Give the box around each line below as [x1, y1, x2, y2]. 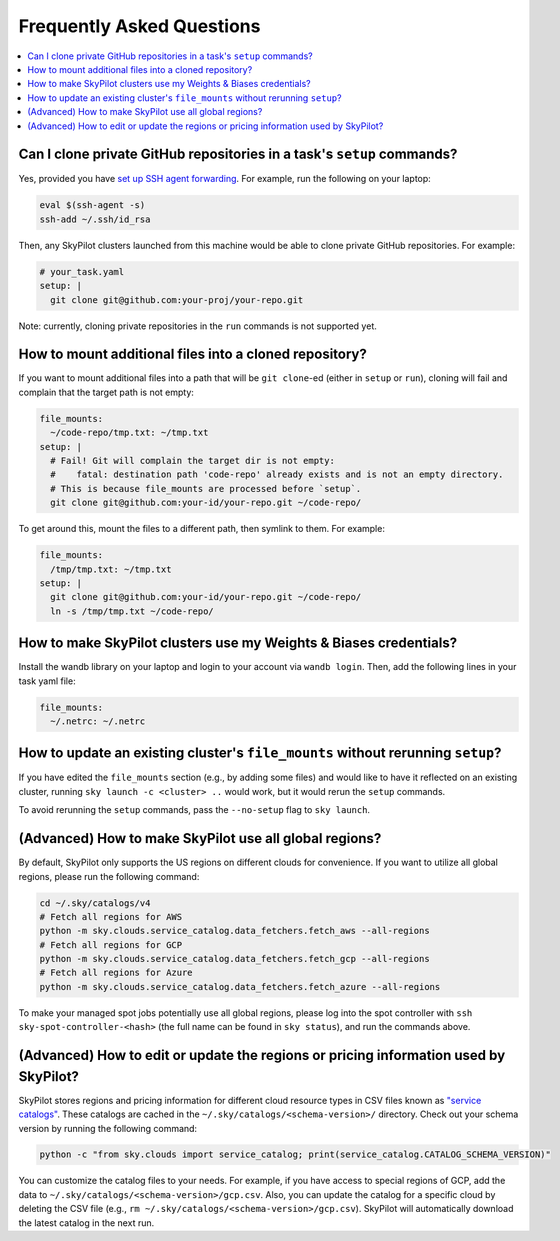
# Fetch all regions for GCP [39, 939, 183, 950]
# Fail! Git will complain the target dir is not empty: [50, 455, 335, 466]
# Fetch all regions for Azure [39, 967, 194, 979]
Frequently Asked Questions [18, 15, 261, 37]
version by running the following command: [18, 1122, 198, 1134]
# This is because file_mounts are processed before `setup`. [50, 483, 362, 494]
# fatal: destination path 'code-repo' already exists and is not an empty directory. [50, 469, 504, 480]
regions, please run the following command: [18, 870, 200, 882]
